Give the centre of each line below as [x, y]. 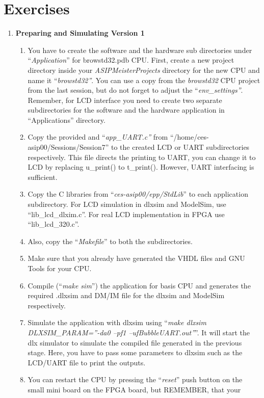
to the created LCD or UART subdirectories [180, 147]
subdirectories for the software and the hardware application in [126, 110]
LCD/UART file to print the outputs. [87, 362]
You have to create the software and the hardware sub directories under [140, 50]
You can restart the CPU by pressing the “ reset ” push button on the [135, 379]
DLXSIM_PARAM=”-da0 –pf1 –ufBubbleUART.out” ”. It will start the [139, 332]
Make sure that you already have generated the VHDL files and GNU [136, 258]
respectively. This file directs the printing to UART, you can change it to [142, 157]
